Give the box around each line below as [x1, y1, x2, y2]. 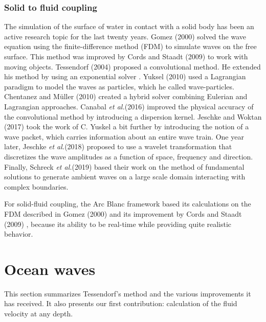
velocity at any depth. [4, 308, 73, 318]
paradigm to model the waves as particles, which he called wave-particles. [4, 81, 234, 91]
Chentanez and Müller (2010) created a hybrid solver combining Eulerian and [4, 91, 248, 102]
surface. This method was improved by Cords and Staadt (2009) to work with [4, 51, 248, 61]
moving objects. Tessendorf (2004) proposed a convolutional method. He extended [4, 61, 261, 72]
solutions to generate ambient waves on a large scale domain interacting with [4, 171, 246, 182]
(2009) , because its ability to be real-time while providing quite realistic [4, 218, 232, 229]
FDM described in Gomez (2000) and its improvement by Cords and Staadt [4, 208, 242, 219]
